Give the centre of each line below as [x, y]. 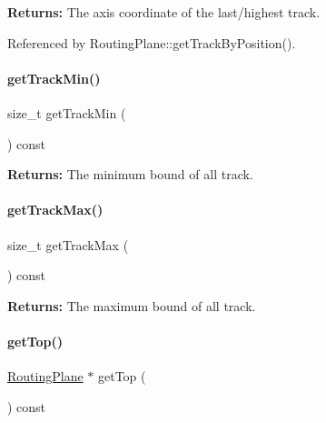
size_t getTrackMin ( [67, 112]
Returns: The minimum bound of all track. [130, 174]
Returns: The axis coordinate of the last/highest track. [164, 12]
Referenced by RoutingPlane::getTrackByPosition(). [152, 42]
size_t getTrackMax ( [68, 244]
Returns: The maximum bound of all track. [132, 305]
